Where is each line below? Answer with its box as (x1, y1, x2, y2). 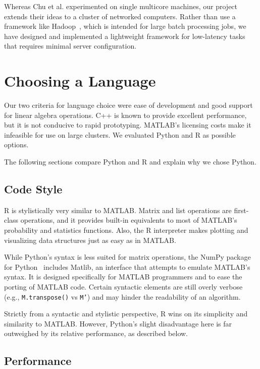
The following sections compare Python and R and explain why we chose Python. (4, 156, 256, 167)
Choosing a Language (4, 70, 156, 91)
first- (234, 204, 249, 215)
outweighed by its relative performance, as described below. (4, 328, 188, 339)
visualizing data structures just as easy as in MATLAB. (4, 234, 176, 245)
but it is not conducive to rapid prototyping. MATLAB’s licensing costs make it (4, 119, 251, 130)
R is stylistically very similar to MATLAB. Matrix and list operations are (4, 204, 232, 215)
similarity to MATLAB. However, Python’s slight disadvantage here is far (4, 318, 232, 329)
